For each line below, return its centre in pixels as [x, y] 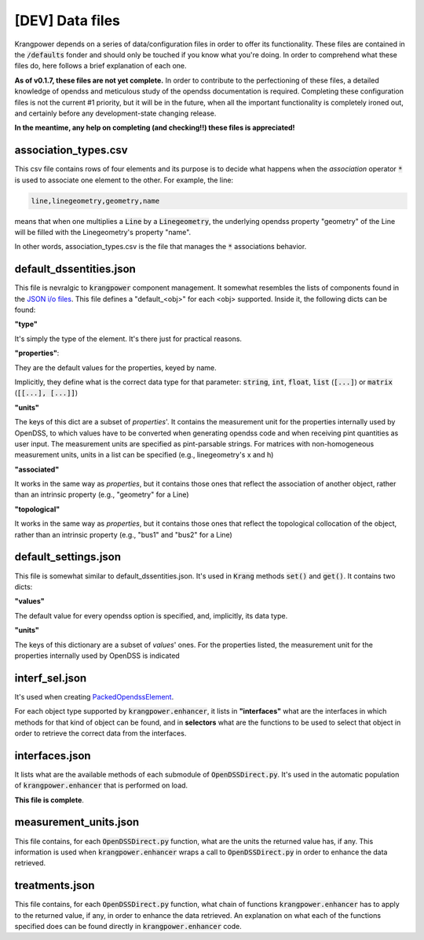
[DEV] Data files [68, 20]
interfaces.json [53, 756]
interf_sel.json [51, 678]
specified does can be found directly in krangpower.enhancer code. [128, 927]
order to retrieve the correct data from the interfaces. [101, 733]
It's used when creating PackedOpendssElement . [94, 696]
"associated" [37, 469]
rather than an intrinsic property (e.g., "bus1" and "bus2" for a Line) [124, 534]
